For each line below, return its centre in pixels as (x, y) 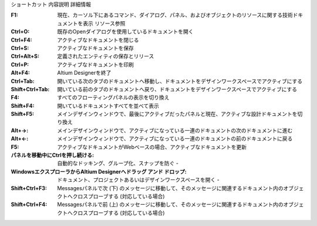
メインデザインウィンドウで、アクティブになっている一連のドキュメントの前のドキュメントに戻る (175, 139)
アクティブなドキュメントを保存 (96, 48)
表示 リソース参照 (104, 23)
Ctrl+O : (20, 32)
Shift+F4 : (23, 105)
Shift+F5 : (23, 114)
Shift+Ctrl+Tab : (30, 89)
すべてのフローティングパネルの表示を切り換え (113, 98)
